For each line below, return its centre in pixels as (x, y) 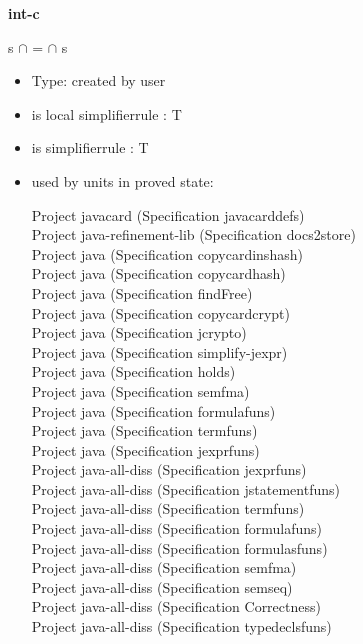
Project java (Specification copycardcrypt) (160, 312)
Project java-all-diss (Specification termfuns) (168, 508)
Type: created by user (98, 80)
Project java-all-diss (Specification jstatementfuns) (185, 488)
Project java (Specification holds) (133, 371)
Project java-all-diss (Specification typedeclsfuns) (181, 626)
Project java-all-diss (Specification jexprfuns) (169, 469)
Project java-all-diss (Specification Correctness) (176, 606)
